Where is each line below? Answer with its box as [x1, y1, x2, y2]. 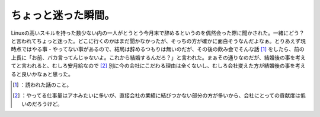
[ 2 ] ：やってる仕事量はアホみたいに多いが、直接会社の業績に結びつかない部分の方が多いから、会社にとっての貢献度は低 [12, 92, 306, 99]
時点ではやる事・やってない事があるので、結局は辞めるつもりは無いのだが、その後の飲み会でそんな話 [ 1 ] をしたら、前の [11, 46, 305, 53]
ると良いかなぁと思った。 [11, 71, 73, 78]
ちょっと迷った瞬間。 [11, 9, 116, 22]
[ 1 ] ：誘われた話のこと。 [12, 81, 72, 88]
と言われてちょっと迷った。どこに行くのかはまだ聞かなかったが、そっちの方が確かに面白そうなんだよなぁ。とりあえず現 [11, 37, 306, 44]
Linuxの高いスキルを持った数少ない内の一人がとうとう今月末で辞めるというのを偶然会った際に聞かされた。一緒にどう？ [11, 29, 305, 36]
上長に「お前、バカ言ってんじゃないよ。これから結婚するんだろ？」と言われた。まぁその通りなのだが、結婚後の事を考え [11, 54, 306, 61]
